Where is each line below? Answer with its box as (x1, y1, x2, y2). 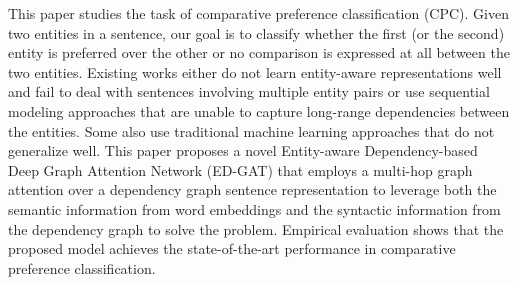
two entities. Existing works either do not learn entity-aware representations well (8, 61, 502, 82)
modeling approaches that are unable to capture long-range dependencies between (8, 100, 510, 121)
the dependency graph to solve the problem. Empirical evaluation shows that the (8, 218, 504, 239)
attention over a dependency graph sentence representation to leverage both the (8, 179, 497, 200)
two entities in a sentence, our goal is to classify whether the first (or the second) (8, 22, 505, 43)
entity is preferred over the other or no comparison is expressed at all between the (8, 42, 510, 63)
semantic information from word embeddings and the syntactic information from (8, 198, 501, 219)
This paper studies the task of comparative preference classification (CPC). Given (8, 3, 510, 23)
